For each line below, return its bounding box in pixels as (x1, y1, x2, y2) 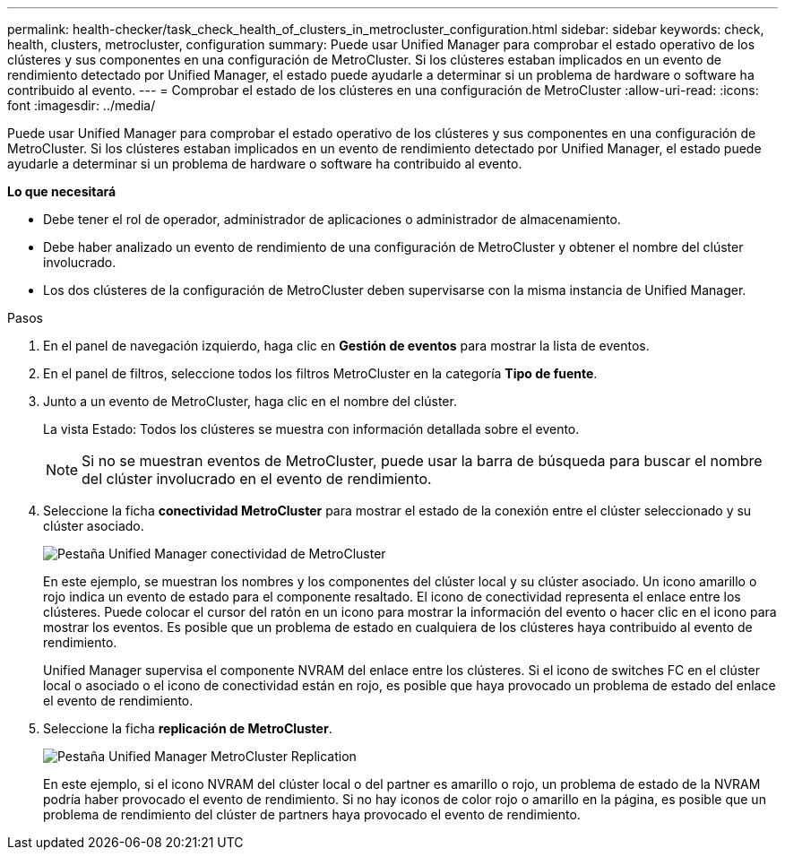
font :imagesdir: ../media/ (7, 98, 156, 113)
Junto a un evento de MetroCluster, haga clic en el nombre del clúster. (43, 394, 457, 409)
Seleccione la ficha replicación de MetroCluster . (43, 721, 332, 736)
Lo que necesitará (7, 184, 116, 199)
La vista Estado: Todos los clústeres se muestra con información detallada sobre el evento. (43, 421, 580, 437)
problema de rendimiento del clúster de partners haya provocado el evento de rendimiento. (43, 807, 581, 822)
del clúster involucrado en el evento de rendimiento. (82, 470, 432, 488)
